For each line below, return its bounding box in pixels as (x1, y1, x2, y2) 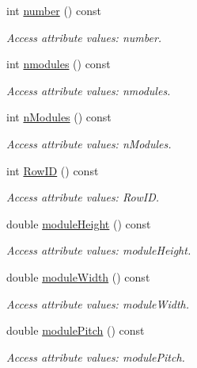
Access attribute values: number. (6, 29, 162, 45)
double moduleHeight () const (6, 215, 151, 232)
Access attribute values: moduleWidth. (6, 295, 190, 312)
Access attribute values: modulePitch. (6, 348, 185, 365)
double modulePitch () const (6, 322, 145, 339)
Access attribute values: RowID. (6, 189, 160, 205)
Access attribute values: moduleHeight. (6, 242, 191, 259)
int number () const (6, 2, 101, 18)
